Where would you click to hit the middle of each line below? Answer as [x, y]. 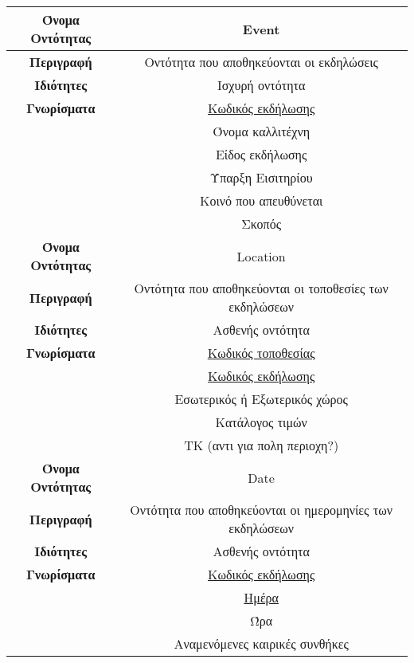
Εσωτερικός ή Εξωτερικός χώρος [261, 399]
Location [261, 256]
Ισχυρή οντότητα [261, 85]
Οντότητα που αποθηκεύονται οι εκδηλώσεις [261, 62]
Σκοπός [261, 224]
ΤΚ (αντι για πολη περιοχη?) [262, 445]
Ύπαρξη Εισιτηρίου [261, 177]
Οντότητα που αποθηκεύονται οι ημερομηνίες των [261, 510]
